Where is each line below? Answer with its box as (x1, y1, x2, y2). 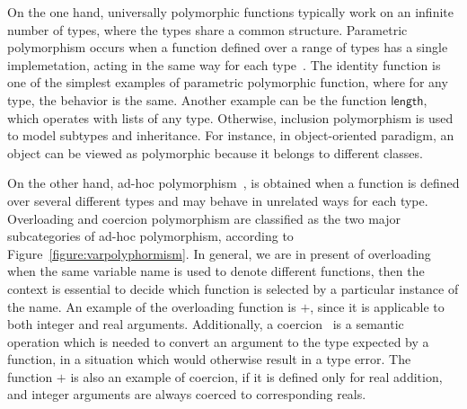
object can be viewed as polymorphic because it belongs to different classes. (7, 143, 423, 162)
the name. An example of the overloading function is (7, 297, 296, 316)
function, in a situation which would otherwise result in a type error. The (7, 350, 411, 369)
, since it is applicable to (310, 297, 445, 316)
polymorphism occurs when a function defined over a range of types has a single (7, 38, 448, 57)
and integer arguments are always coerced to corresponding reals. (7, 385, 366, 404)
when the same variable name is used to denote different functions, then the (7, 262, 425, 280)
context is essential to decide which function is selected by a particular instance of (7, 279, 459, 298)
